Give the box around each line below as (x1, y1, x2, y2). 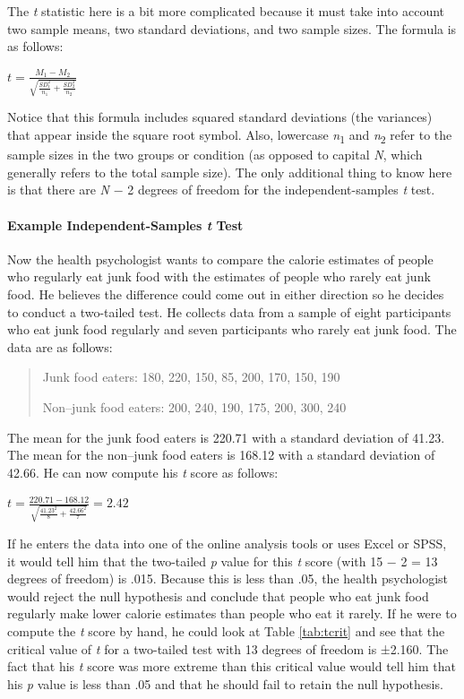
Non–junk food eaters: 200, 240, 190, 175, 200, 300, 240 (42, 397, 347, 416)
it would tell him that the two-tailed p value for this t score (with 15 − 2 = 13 (7, 551, 438, 570)
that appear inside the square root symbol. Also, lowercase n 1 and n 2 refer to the (7, 125, 452, 146)
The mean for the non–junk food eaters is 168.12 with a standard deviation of (7, 445, 435, 464)
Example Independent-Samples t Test (7, 215, 244, 234)
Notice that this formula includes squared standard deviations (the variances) (7, 108, 433, 126)
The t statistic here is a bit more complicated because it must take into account (7, 2, 445, 20)
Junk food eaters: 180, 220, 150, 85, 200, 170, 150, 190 (42, 367, 340, 386)
